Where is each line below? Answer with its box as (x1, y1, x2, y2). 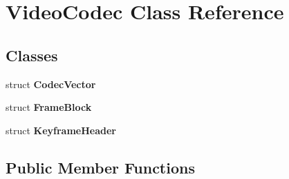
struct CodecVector (6, 76, 96, 91)
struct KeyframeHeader (6, 123, 116, 137)
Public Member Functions (6, 156, 195, 178)
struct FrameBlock (6, 100, 92, 114)
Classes (6, 44, 58, 65)
